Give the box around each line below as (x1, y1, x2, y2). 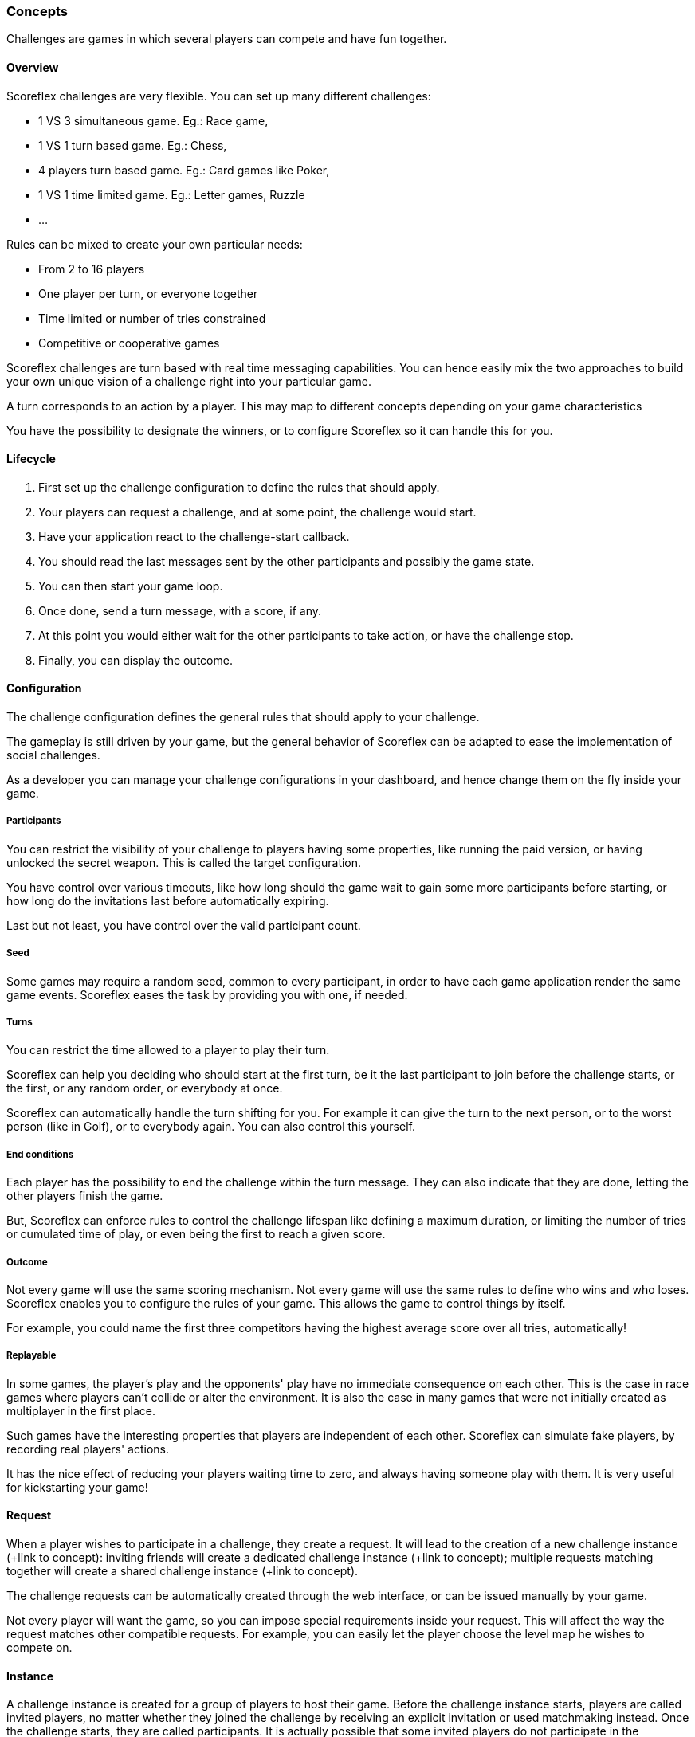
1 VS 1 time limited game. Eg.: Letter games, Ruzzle (38, 187, 305, 202)
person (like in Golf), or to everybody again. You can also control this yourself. (6, 1119, 415, 1134)
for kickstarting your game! (6, 1480, 148, 1494)
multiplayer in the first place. (6, 1403, 156, 1417)
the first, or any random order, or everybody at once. (6, 1081, 283, 1096)
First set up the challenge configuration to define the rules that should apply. (38, 480, 440, 494)
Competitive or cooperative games (38, 335, 220, 350)
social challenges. (6, 748, 100, 763)
